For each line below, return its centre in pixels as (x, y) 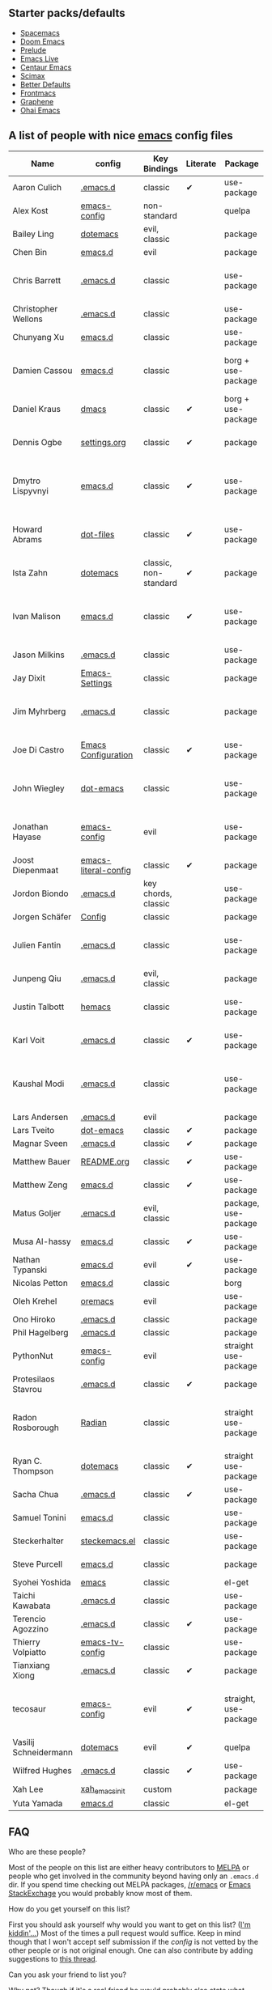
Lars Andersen (40, 1117)
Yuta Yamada (38, 1803)
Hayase (27, 837)
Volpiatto (30, 1652)
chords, (157, 893)
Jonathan (30, 826)
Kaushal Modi (38, 1084)
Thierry (26, 1642)
